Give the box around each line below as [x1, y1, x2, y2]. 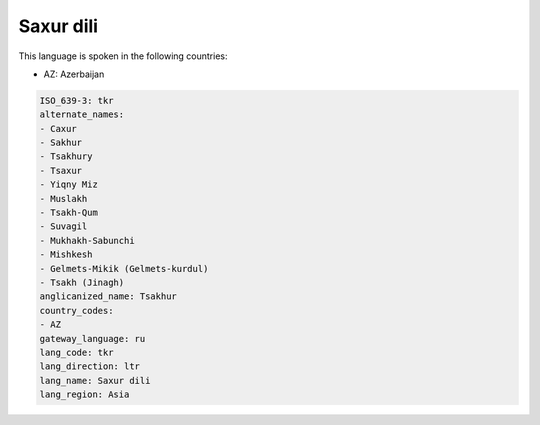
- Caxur [39, 123, 77, 134]
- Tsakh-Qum [39, 207, 99, 219]
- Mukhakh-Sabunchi [39, 235, 135, 246]
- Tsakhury [39, 151, 93, 162]
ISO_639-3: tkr [39, 95, 114, 106]
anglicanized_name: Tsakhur [39, 291, 177, 302]
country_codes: [39, 305, 114, 316]
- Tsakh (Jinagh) [39, 277, 125, 288]
